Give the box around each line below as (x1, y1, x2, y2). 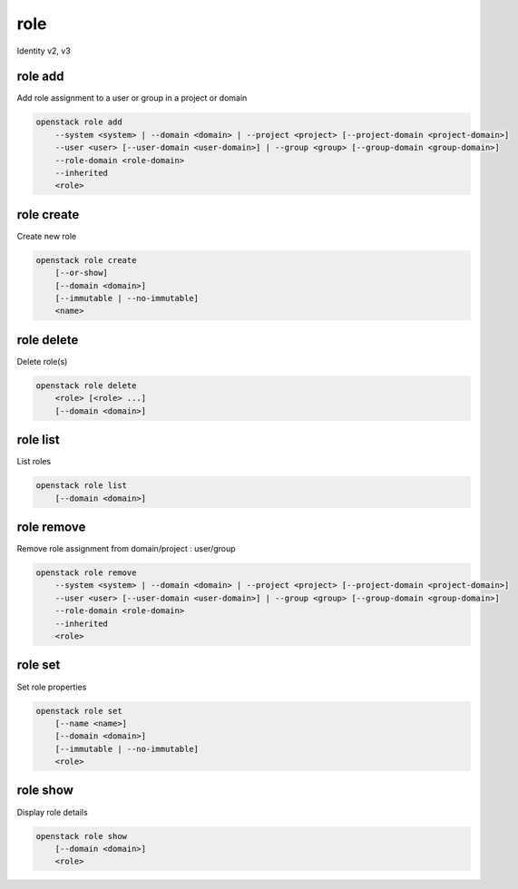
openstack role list (35, 481, 127, 491)
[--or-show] (54, 268, 109, 278)
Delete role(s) (16, 356, 68, 366)
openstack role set (35, 706, 122, 716)
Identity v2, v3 (16, 45, 72, 56)
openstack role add (35, 117, 122, 127)
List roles (16, 456, 52, 467)
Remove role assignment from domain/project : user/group (16, 543, 236, 554)
